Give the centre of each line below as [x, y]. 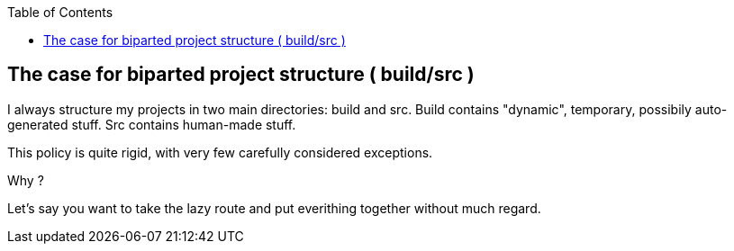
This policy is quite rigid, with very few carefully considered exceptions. [220, 152]
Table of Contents [60, 12]
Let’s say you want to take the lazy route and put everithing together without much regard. [274, 208]
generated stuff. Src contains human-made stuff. [152, 124]
